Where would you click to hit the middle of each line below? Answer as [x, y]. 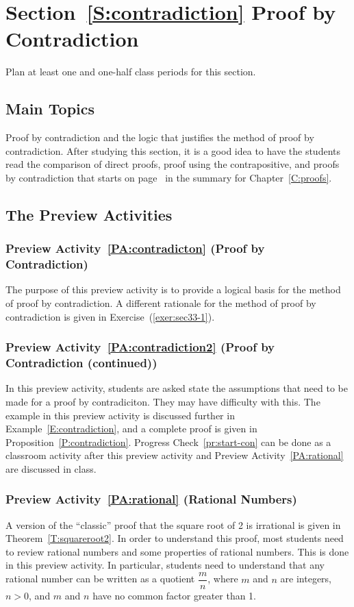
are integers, [306, 579]
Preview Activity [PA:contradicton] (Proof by [135, 248]
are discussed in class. [51, 468]
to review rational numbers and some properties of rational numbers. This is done [177, 551]
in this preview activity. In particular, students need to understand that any [165, 565]
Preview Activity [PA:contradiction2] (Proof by [140, 347]
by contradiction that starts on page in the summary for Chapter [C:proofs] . [169, 177]
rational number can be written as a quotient [100, 579]
